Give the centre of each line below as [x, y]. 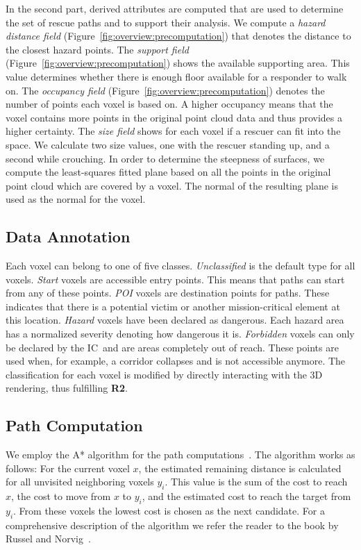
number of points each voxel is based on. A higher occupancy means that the [169, 104]
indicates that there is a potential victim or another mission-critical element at [173, 306]
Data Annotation [68, 236]
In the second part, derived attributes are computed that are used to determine [175, 8]
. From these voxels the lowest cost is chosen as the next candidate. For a [169, 511]
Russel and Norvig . [48, 539]
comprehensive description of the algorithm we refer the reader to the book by [172, 525]
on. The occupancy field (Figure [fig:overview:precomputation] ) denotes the [165, 90]
